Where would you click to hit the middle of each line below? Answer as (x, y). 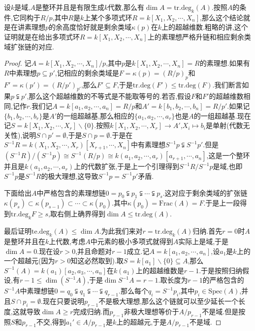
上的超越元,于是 (142, 321)
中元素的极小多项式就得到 (132, 241)
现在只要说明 (63, 301)
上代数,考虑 (67, 241)
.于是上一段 (222, 203)
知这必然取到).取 (97, 261)
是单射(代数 (224, 125)
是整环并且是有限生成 (70, 7)
